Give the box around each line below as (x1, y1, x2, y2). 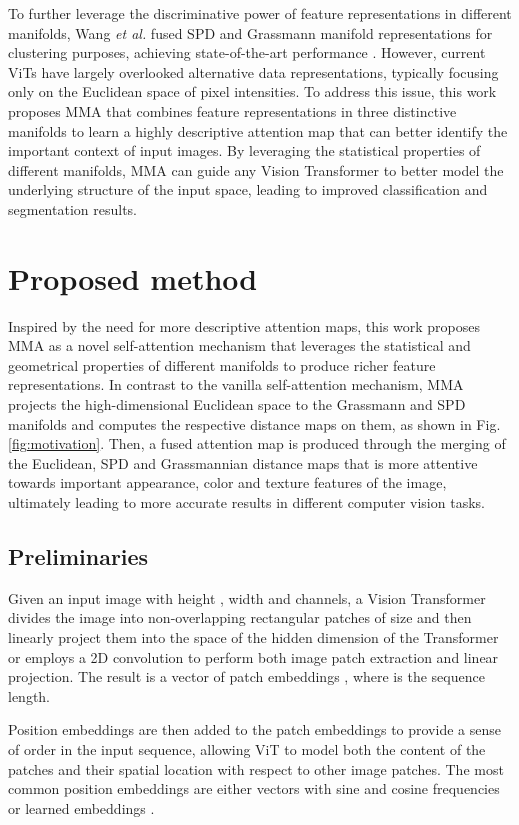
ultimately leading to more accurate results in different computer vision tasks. (8, 492, 485, 512)
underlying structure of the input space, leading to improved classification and (8, 179, 488, 200)
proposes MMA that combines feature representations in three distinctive (8, 100, 457, 121)
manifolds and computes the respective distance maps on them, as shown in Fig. (8, 413, 501, 434)
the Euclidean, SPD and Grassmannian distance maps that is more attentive (8, 452, 478, 473)
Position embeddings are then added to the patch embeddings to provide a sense (8, 719, 501, 740)
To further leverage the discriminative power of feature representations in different (8, 3, 512, 23)
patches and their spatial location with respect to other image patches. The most (8, 758, 504, 779)
